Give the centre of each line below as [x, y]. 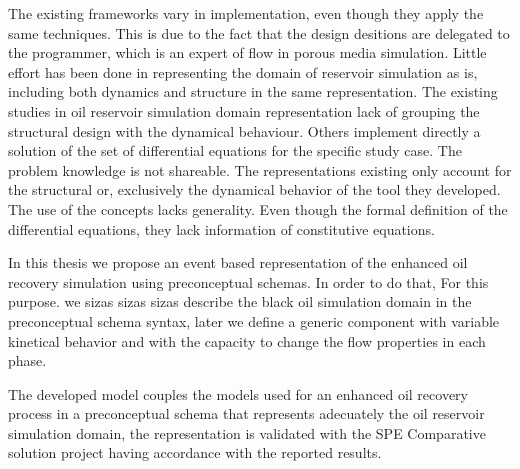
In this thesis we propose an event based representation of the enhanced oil [238, 262]
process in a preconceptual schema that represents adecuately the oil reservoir [246, 413]
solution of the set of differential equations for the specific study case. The [235, 150]
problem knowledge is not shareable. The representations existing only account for [260, 169]
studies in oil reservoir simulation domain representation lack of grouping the [244, 110]
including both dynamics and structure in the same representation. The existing [253, 91]
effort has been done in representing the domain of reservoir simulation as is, [243, 71]
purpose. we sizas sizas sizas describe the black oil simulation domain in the [240, 301]
